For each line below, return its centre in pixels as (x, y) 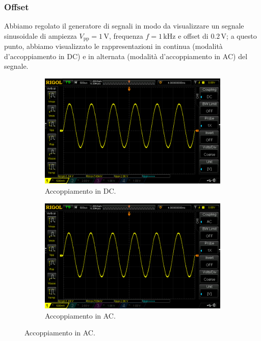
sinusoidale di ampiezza (41, 35)
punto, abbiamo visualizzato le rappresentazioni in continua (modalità (113, 46)
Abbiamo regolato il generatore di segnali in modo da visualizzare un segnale (124, 26)
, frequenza (126, 35)
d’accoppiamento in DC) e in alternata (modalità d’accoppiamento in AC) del (126, 56)
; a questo (242, 35)
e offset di (193, 35)
